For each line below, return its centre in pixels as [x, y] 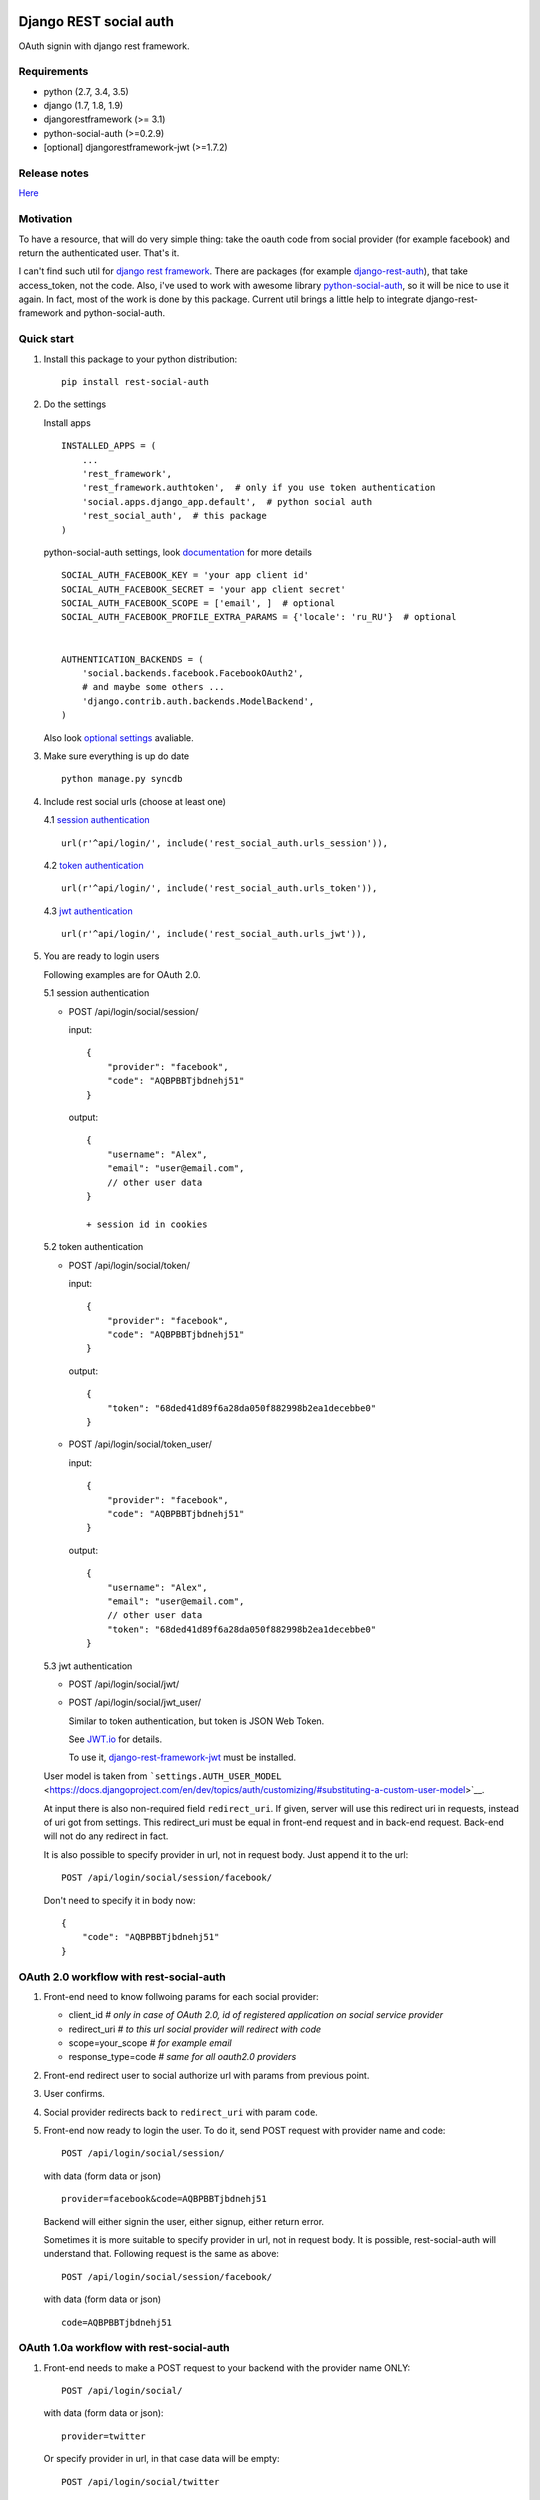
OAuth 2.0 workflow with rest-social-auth [122, 1977]
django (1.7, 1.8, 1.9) [83, 106]
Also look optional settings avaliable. [118, 737]
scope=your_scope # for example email [150, 2043]
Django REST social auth [96, 21]
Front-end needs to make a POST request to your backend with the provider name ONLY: [227, 2367]
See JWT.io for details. [115, 1739]
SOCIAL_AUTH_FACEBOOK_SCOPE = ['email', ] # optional [198, 603]
